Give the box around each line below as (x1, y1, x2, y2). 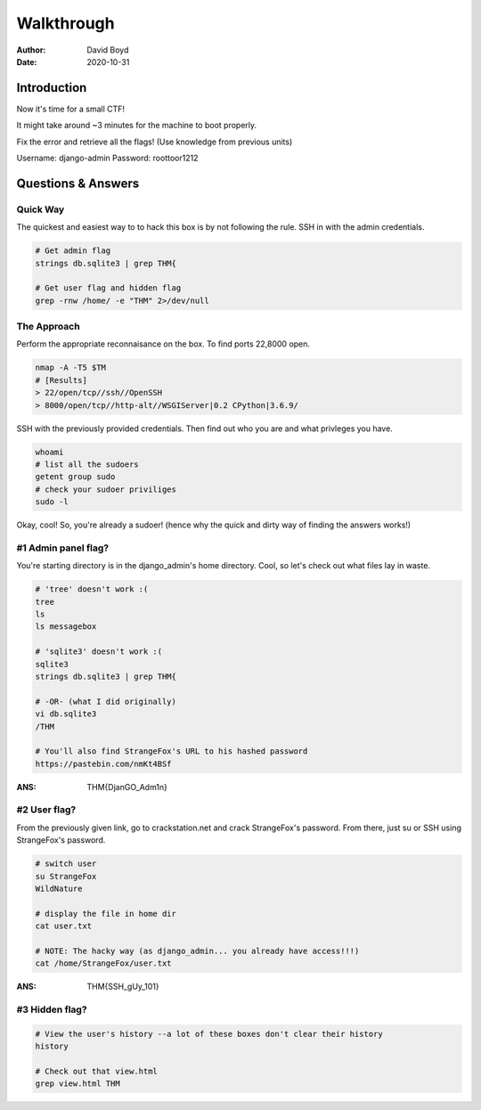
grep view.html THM (35, 1079, 120, 1089)
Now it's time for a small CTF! (16, 103, 125, 114)
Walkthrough (16, 13, 115, 33)
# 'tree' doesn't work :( (35, 584, 149, 594)
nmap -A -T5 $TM (35, 363, 107, 373)
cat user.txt (35, 921, 93, 931)
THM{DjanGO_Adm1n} (86, 781, 168, 792)
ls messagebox (35, 622, 97, 632)
